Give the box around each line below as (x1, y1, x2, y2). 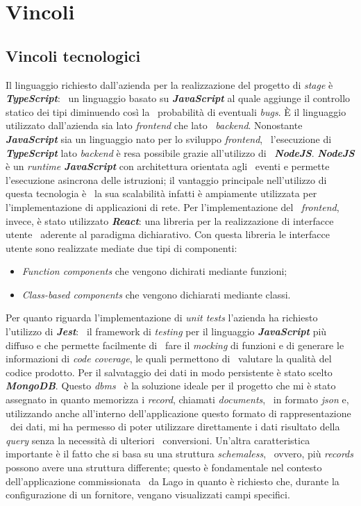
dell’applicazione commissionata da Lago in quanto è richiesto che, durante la (6, 473, 339, 488)
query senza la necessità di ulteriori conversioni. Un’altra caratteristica (6, 432, 310, 447)
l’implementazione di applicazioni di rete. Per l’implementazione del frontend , (6, 199, 339, 214)
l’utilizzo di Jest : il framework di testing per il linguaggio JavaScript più (6, 324, 327, 339)
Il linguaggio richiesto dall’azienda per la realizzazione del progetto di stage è (6, 77, 333, 92)
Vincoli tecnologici (6, 44, 141, 66)
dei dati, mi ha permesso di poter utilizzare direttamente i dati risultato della (10, 419, 340, 434)
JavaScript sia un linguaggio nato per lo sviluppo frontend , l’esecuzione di (6, 131, 332, 146)
